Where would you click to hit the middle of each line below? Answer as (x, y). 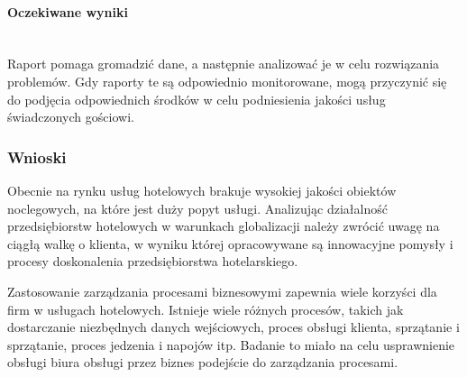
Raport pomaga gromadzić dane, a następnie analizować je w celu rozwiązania (224, 64)
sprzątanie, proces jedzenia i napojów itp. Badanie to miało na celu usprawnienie (231, 344)
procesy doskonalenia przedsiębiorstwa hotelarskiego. (153, 261)
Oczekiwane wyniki (68, 11)
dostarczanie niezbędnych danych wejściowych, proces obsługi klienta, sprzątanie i (233, 327)
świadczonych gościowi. (71, 117)
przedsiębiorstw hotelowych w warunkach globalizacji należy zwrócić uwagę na (224, 226)
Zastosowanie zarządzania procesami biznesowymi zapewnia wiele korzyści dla (222, 291)
